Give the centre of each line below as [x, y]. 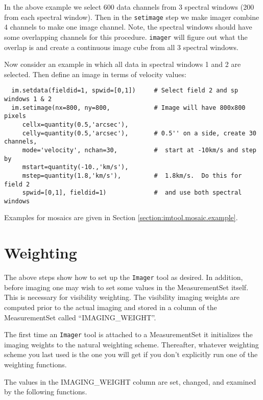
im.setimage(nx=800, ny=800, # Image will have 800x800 [128, 108]
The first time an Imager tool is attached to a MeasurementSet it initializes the [128, 334]
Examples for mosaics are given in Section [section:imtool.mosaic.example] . [121, 217]
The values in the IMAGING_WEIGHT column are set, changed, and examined [130, 381]
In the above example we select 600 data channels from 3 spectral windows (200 [129, 7]
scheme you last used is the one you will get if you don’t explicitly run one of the [131, 354]
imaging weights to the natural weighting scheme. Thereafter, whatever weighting [131, 344]
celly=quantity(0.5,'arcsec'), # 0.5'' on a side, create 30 [139, 133]
